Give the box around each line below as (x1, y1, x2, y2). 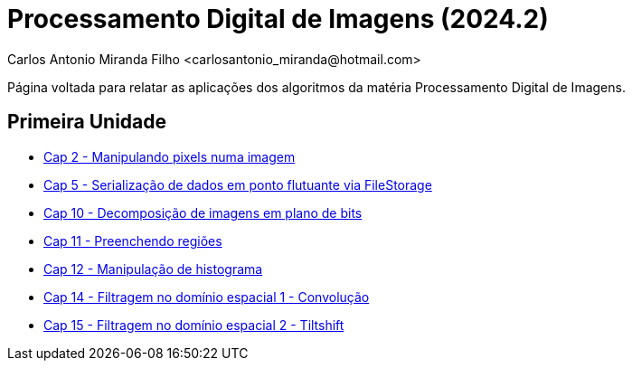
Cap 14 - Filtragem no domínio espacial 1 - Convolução (43, 288, 370, 305)
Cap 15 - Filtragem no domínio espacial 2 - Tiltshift (43, 316, 344, 333)
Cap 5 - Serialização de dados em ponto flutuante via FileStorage (43, 176, 432, 193)
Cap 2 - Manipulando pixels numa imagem (43, 148, 296, 165)
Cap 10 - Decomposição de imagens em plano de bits (43, 204, 363, 221)
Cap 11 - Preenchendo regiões (43, 232, 222, 249)
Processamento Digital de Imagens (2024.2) (7, 4, 549, 34)
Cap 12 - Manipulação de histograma (43, 260, 263, 277)
